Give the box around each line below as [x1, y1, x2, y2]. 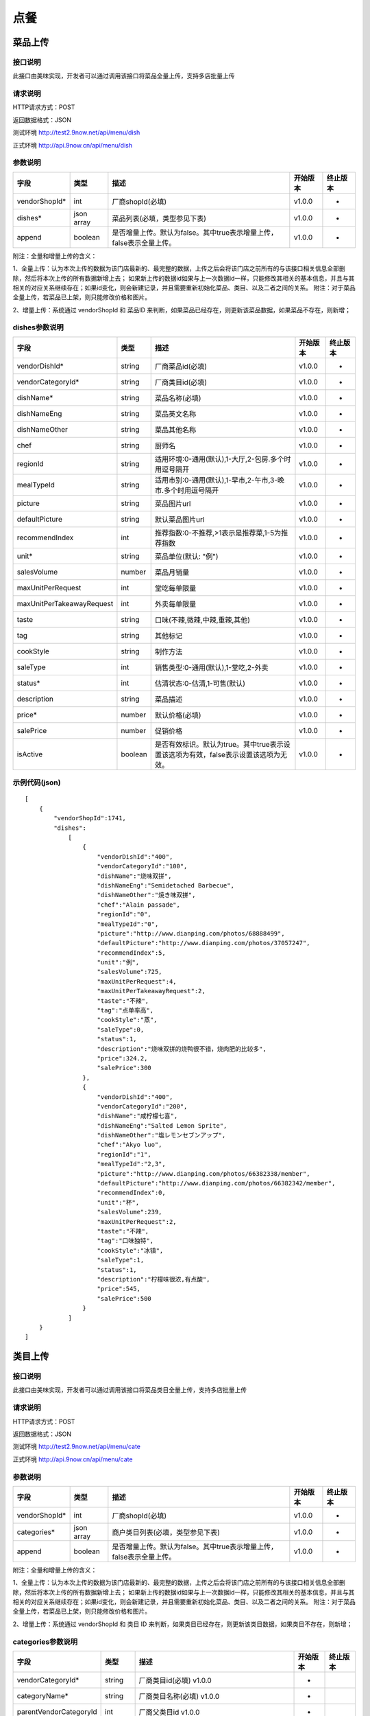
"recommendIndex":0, [97, 1189, 166, 1197]
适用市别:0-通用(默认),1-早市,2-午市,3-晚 [154, 475, 284, 485]
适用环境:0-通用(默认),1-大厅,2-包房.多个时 [154, 454, 291, 463]
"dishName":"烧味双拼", [97, 872, 172, 880]
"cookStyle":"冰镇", [97, 1247, 164, 1254]
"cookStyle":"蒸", [97, 1016, 158, 1024]
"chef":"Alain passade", [97, 901, 181, 909]
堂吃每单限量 [154, 583, 197, 593]
